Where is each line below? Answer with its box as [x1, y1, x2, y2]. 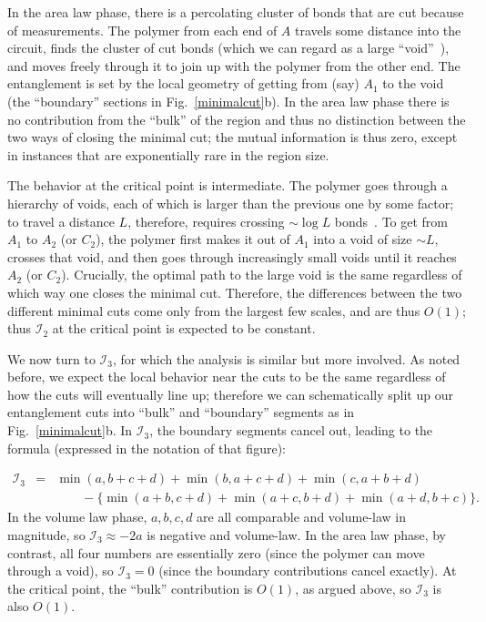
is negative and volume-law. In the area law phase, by [147, 525, 447, 544]
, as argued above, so [295, 578, 411, 597]
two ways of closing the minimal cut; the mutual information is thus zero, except [7, 127, 458, 147]
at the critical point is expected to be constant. [52, 319, 316, 338]
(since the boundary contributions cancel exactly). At [158, 561, 457, 580]
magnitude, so [7, 525, 86, 544]
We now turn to [7, 349, 96, 368]
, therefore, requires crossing [127, 211, 285, 230]
